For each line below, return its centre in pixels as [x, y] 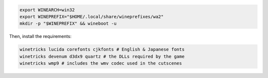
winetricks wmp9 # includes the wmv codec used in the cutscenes [101, 63]
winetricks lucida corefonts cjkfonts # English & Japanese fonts [102, 50]
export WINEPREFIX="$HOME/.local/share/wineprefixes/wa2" [92, 17]
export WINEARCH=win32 [47, 10]
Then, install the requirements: [40, 37]
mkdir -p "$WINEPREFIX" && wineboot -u [68, 24]
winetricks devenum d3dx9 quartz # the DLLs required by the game [102, 56]
